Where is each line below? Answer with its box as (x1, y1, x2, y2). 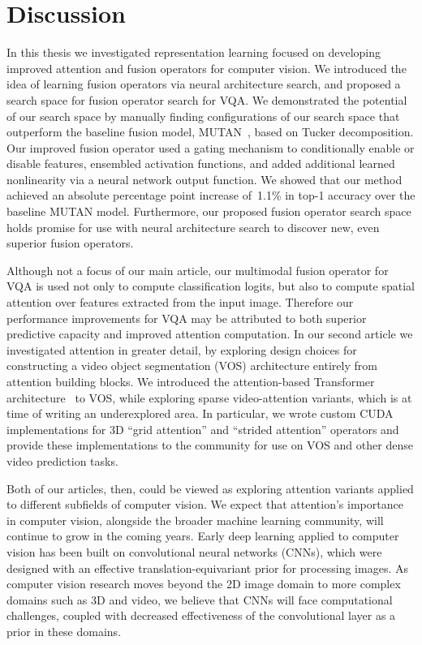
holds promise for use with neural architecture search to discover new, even (6, 218, 380, 235)
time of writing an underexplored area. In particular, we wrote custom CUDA (6, 405, 394, 422)
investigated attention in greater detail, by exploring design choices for (6, 341, 357, 358)
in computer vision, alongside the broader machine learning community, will (6, 511, 384, 528)
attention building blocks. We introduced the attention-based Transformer (6, 373, 375, 389)
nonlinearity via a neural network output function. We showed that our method (6, 170, 403, 187)
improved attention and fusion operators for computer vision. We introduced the (6, 59, 407, 76)
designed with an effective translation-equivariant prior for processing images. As (6, 559, 408, 576)
